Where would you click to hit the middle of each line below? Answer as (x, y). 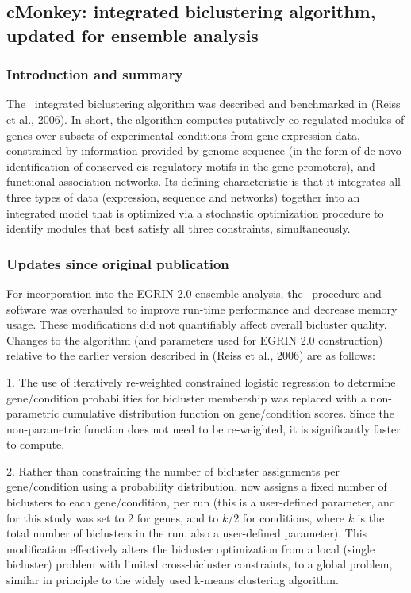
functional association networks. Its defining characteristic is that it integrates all (204, 181)
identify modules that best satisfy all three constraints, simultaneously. (179, 228)
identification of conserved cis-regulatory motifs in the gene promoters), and (191, 166)
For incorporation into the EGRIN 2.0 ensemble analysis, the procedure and (194, 293)
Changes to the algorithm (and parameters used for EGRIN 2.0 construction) (195, 339)
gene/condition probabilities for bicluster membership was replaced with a (186, 397)
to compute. (36, 444)
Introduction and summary (95, 74)
